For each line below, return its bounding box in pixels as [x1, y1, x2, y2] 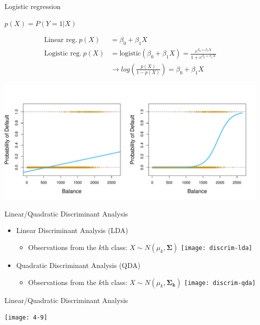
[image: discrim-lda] [181, 244, 253, 252]
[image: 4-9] [4, 314, 47, 321]
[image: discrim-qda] [184, 279, 256, 286]
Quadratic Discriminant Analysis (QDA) [16, 260, 141, 270]
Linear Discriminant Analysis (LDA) [16, 225, 128, 235]
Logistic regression [4, 1, 61, 11]
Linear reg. [44, 36, 77, 44]
